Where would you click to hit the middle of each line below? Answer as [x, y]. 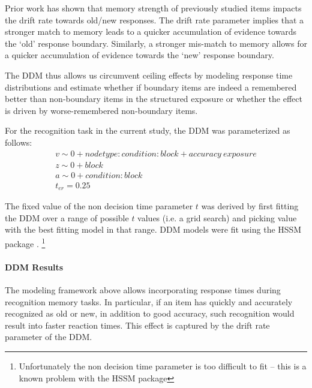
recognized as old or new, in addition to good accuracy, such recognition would [150, 313]
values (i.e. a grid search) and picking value [217, 217]
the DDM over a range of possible [67, 217]
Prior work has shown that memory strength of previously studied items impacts [153, 8]
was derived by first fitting [250, 206]
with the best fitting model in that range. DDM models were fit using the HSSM [153, 229]
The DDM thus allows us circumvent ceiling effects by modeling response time [149, 75]
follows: [19, 142]
